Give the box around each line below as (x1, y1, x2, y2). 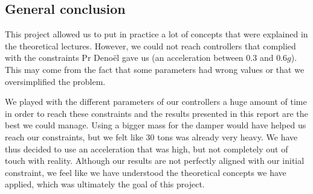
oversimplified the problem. (5, 75, 106, 87)
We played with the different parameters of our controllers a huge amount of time (5, 95, 307, 108)
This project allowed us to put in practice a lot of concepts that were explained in (5, 28, 308, 40)
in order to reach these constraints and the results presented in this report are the (5, 107, 308, 119)
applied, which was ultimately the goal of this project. (5, 178, 205, 190)
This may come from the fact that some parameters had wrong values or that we (5, 63, 305, 75)
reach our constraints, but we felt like (5, 130, 143, 143)
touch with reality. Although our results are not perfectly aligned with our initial (5, 154, 305, 167)
